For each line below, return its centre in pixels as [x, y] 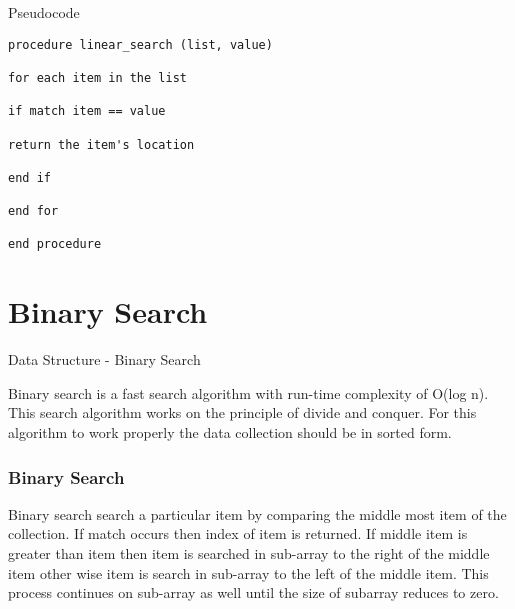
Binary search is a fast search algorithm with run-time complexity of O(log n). [248, 392]
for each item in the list [97, 77]
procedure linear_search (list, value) [140, 44]
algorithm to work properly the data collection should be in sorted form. [230, 432]
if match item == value [87, 111]
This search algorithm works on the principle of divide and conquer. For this [242, 412]
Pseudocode [44, 12]
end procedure [55, 244]
